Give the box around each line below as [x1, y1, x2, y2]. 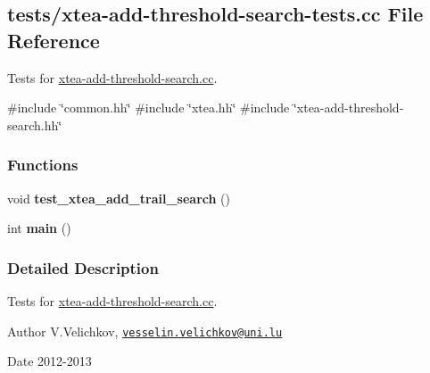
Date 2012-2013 [7, 352, 92, 370]
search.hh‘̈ [7, 115, 62, 134]
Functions [7, 153, 79, 176]
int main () [7, 219, 71, 237]
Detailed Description [7, 256, 159, 278]
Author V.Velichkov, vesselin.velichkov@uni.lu [7, 321, 283, 340]
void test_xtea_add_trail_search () [7, 188, 230, 207]
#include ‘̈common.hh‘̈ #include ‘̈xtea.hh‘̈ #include [7, 98, 290, 117]
